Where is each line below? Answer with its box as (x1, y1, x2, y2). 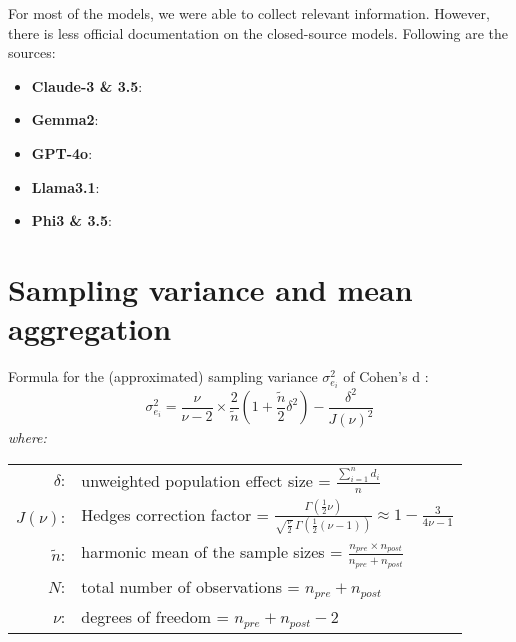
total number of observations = (81, 574, 300, 598)
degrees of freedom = (81, 604, 229, 628)
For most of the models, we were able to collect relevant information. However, (8, 3, 490, 23)
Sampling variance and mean (8, 268, 413, 309)
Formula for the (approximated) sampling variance (8, 366, 318, 387)
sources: (8, 42, 56, 63)
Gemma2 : (31, 109, 99, 130)
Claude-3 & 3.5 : (31, 75, 143, 96)
